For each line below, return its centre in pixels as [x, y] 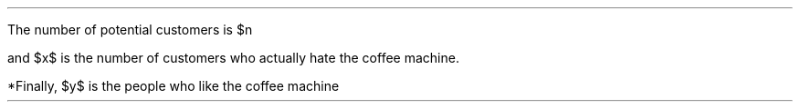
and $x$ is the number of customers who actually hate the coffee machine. [233, 58]
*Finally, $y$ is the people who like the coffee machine [174, 86]
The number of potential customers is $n [130, 30]
